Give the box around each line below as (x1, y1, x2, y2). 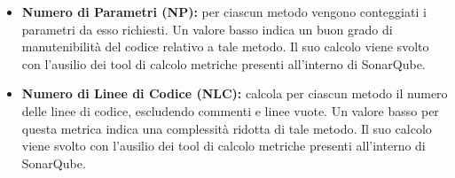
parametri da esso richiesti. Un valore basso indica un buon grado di (21, 19, 393, 38)
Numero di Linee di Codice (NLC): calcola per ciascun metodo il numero (21, 84, 448, 103)
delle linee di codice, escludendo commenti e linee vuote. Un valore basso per (21, 101, 439, 120)
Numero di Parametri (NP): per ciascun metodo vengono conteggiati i (21, 3, 427, 20)
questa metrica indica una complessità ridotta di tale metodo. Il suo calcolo (21, 119, 432, 137)
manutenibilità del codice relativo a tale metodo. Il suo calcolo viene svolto (21, 37, 429, 56)
